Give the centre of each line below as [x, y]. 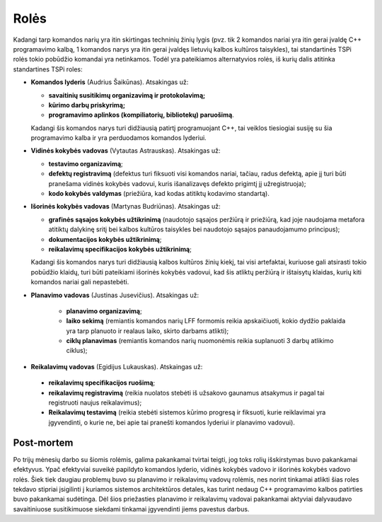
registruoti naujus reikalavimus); [95, 402]
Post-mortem [43, 442]
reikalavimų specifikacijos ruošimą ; [102, 383]
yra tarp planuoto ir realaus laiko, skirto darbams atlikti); [147, 331]
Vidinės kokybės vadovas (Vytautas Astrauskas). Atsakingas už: [126, 151]
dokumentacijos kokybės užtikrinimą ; [105, 239]
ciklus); [77, 351]
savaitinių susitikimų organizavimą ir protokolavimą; [127, 95]
